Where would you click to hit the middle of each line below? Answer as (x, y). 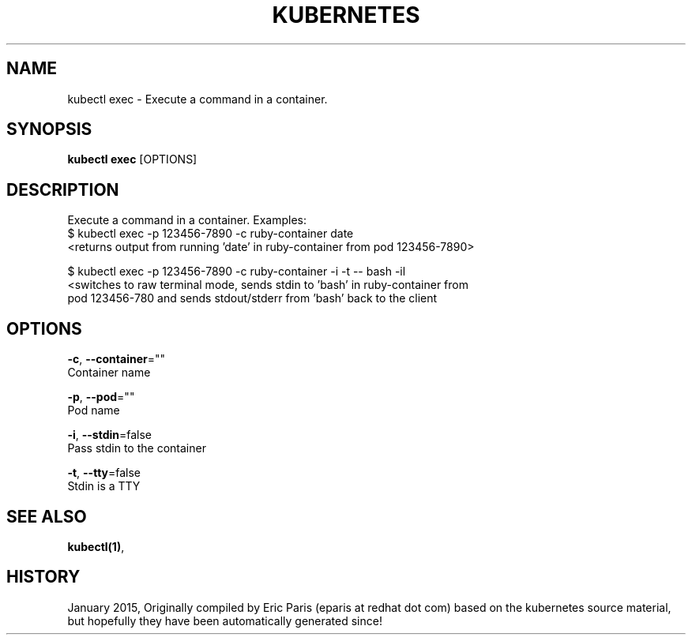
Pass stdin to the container (137, 448)
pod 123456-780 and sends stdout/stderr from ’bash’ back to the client (252, 298)
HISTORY (43, 577)
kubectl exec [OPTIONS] (132, 159)
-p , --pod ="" (101, 397)
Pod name (94, 410)
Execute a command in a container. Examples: (187, 220)
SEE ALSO (47, 516)
